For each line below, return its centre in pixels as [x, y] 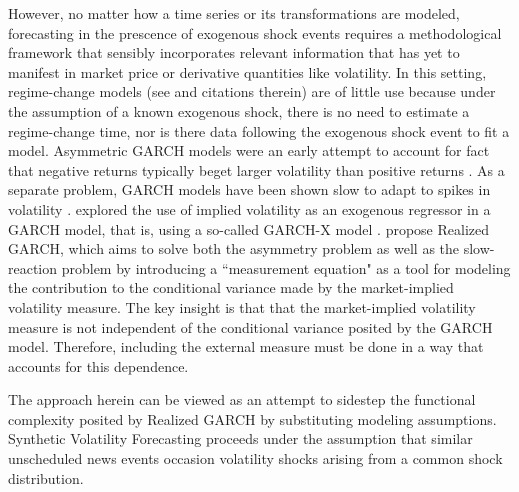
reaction [33, 267]
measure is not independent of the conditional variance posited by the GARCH [250, 326]
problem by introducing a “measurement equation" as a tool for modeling [286, 267]
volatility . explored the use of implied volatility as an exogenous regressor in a [249, 208]
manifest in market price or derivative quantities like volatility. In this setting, [247, 71]
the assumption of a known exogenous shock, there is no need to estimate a [239, 110]
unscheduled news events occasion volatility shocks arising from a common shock [255, 458]
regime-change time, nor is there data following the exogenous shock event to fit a [259, 130]
